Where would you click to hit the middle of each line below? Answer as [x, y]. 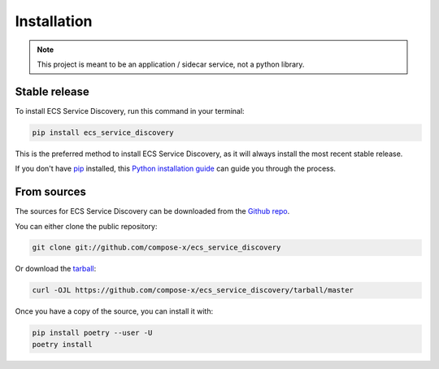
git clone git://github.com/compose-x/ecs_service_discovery [156, 247]
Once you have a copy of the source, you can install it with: [114, 311]
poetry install [62, 344]
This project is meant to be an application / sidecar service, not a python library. [171, 64]
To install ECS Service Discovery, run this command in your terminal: [130, 111]
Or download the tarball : [56, 269]
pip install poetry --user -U [92, 333]
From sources [51, 192]
